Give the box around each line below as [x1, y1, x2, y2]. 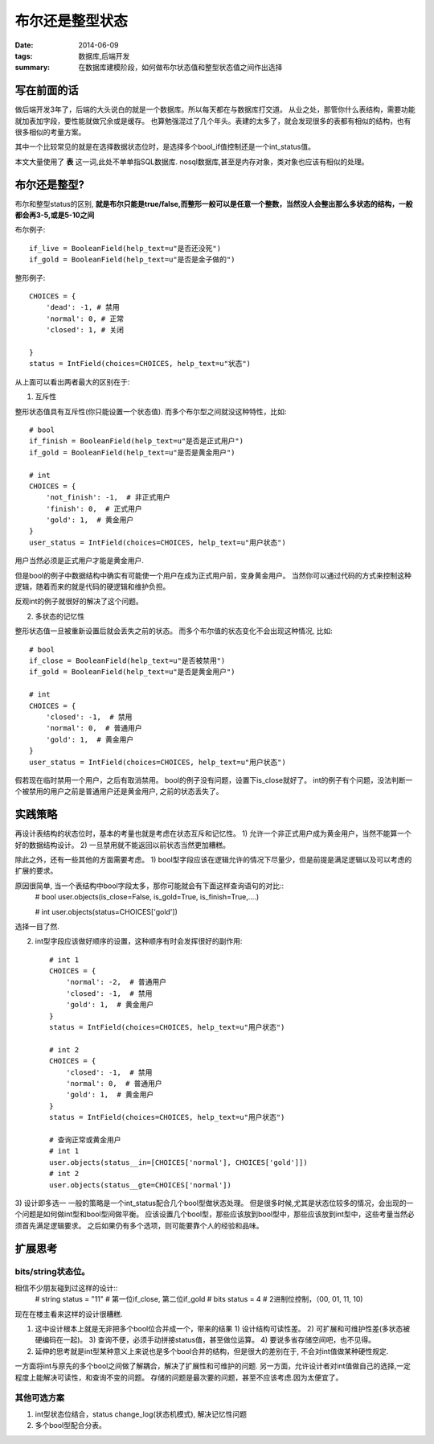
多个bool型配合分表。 [35, 1421, 106, 1430]
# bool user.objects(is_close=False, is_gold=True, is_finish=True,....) [35, 892, 260, 902]
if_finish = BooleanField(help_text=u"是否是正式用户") [29, 437, 244, 446]
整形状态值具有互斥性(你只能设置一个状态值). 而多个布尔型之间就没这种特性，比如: [14, 406, 287, 416]
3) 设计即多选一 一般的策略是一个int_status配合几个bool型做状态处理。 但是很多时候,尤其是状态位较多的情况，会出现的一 [14, 1198, 414, 1207]
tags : [14, 51, 33, 60]
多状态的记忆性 [35, 611, 84, 621]
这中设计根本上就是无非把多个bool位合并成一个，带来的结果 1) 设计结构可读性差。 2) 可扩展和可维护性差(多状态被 [35, 1324, 411, 1334]
